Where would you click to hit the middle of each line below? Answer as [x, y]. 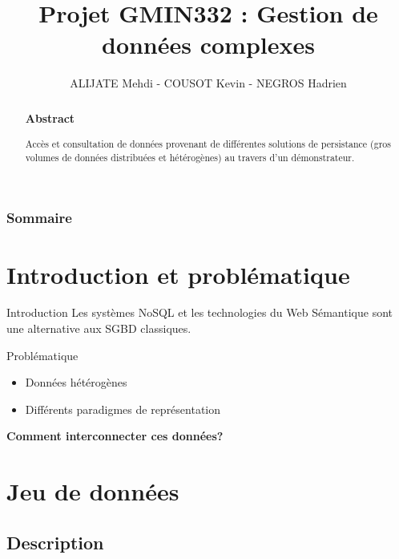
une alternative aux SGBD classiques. [99, 328]
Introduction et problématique [178, 274]
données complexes [208, 45]
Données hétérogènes [76, 382]
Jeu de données [93, 491]
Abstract [50, 117]
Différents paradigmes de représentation [123, 409]
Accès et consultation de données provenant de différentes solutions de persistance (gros [208, 144]
